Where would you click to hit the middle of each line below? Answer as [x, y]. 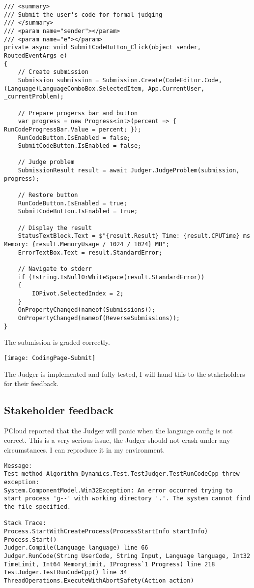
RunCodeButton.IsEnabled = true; [72, 203]
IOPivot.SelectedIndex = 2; [78, 293]
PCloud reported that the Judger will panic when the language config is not [118, 430]
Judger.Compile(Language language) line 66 [76, 548]
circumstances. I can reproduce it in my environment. [85, 450]
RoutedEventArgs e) [36, 55]
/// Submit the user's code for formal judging [83, 15]
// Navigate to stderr [55, 269]
